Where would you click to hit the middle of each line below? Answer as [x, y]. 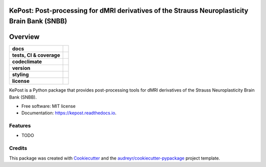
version [21, 68]
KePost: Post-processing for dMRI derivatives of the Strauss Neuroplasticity [129, 11]
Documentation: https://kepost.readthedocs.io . [69, 113]
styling [20, 75]
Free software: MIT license [49, 106]
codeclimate [27, 62]
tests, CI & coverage [36, 55]
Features [20, 126]
